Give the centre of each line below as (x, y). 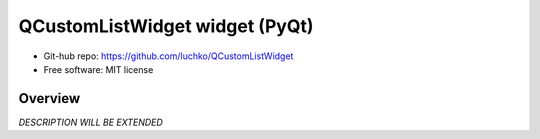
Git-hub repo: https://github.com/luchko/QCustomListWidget (168, 56)
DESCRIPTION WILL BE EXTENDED (91, 122)
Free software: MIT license (98, 69)
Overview (49, 98)
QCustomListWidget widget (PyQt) (166, 26)
